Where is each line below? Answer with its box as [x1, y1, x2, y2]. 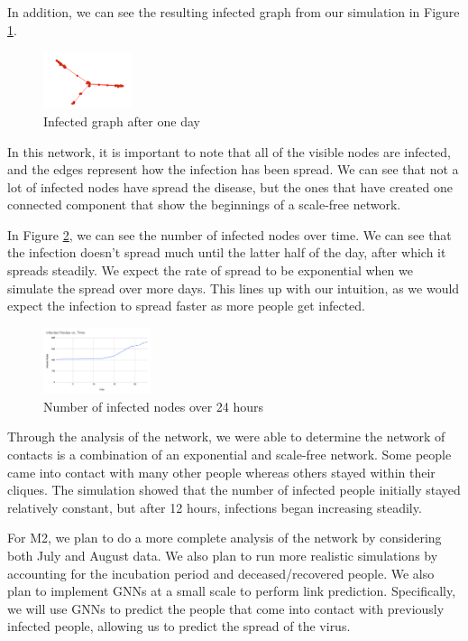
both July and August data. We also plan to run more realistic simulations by [7, 545, 438, 564]
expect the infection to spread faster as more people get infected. [7, 296, 365, 315]
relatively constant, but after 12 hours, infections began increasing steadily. [7, 497, 422, 516]
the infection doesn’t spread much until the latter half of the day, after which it [7, 243, 446, 262]
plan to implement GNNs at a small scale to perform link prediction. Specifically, [7, 581, 456, 600]
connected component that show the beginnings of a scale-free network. [7, 195, 401, 214]
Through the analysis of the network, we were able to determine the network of [7, 427, 445, 446]
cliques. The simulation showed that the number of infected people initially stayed [7, 480, 461, 499]
